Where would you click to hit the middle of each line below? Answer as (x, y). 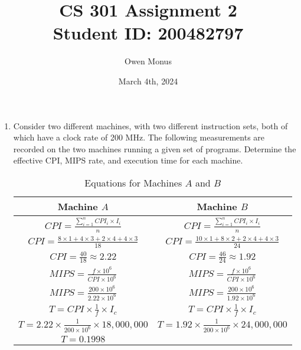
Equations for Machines (133, 182)
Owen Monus (148, 61)
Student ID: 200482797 (148, 33)
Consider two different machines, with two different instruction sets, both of (150, 125)
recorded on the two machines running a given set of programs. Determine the (155, 148)
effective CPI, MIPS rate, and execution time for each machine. (128, 160)
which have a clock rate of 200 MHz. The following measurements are (139, 137)
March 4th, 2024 (148, 81)
